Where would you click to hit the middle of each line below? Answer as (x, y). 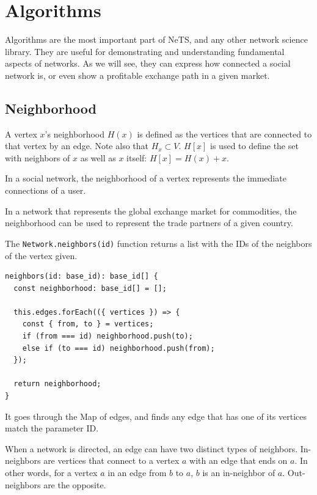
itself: (137, 157)
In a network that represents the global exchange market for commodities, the (151, 211)
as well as (98, 157)
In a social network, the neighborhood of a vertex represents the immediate (146, 178)
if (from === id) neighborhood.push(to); (107, 336)
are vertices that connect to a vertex (111, 460)
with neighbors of (38, 157)
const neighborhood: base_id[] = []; (90, 288)
